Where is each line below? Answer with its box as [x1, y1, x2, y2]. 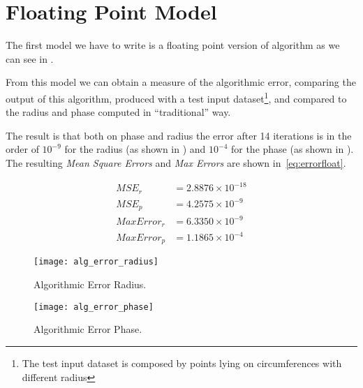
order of [6, 142, 39, 156]
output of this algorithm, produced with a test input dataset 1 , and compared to [6, 89, 347, 105]
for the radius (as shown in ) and [64, 142, 206, 156]
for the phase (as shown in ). [230, 142, 354, 156]
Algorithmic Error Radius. [34, 277, 147, 292]
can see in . [6, 51, 54, 66]
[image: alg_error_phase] [34, 301, 154, 312]
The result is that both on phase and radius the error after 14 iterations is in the [6, 128, 352, 142]
